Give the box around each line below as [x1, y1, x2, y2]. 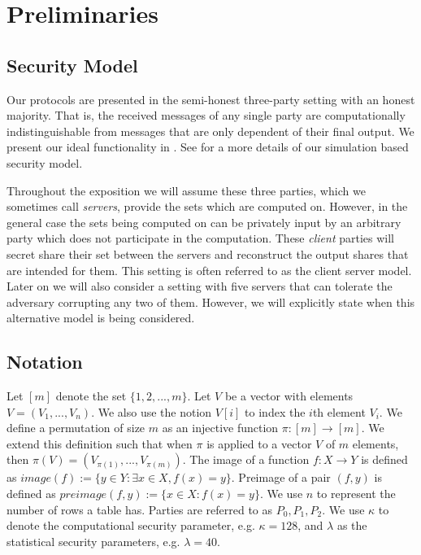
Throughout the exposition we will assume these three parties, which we [7, 181, 366, 199]
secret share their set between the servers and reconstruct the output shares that [7, 245, 409, 262]
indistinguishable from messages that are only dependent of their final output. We [7, 122, 414, 139]
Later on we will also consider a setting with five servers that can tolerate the [7, 277, 393, 295]
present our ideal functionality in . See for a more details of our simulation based [7, 138, 409, 155]
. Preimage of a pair [231, 469, 331, 486]
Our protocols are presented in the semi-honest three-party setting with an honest [7, 90, 415, 107]
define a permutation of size [7, 419, 145, 436]
